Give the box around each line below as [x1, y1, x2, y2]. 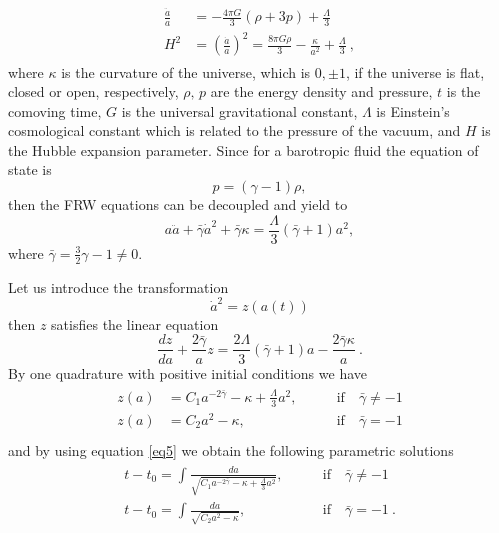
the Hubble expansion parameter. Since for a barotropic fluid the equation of [8, 139, 479, 160]
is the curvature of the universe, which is [61, 61, 311, 82]
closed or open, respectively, [8, 81, 179, 102]
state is [8, 159, 52, 180]
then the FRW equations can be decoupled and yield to [8, 194, 348, 215]
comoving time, [8, 100, 102, 121]
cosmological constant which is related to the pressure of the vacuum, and [8, 120, 461, 141]
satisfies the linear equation [51, 313, 219, 334]
